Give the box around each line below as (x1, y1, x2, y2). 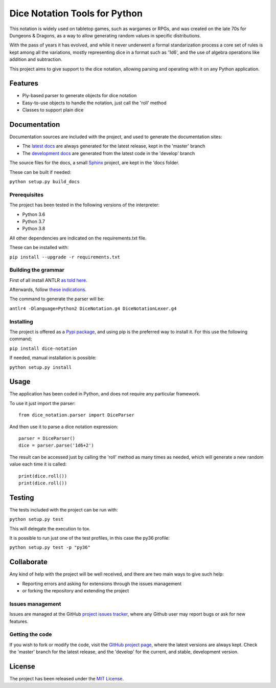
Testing (9, 493, 34, 502)
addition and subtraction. (9, 56, 62, 62)
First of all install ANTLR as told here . (9, 277, 87, 283)
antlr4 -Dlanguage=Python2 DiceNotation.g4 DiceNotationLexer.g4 (9, 305, 177, 312)
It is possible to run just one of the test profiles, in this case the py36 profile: (9, 535, 170, 541)
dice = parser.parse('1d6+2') (18, 442, 95, 449)
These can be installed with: (9, 245, 69, 251)
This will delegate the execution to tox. (9, 525, 90, 531)
